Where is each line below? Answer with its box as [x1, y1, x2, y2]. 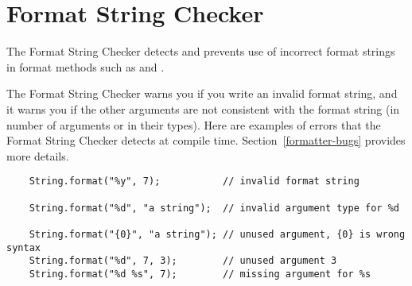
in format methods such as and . [6, 58, 165, 75]
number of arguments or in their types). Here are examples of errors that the [6, 116, 381, 133]
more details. [6, 147, 69, 164]
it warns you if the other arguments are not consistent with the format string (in [6, 100, 400, 117]
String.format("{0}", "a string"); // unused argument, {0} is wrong [29, 228, 406, 240]
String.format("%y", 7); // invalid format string [29, 176, 360, 187]
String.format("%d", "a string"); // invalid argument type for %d [29, 202, 399, 214]
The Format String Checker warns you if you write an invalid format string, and [6, 85, 398, 102]
